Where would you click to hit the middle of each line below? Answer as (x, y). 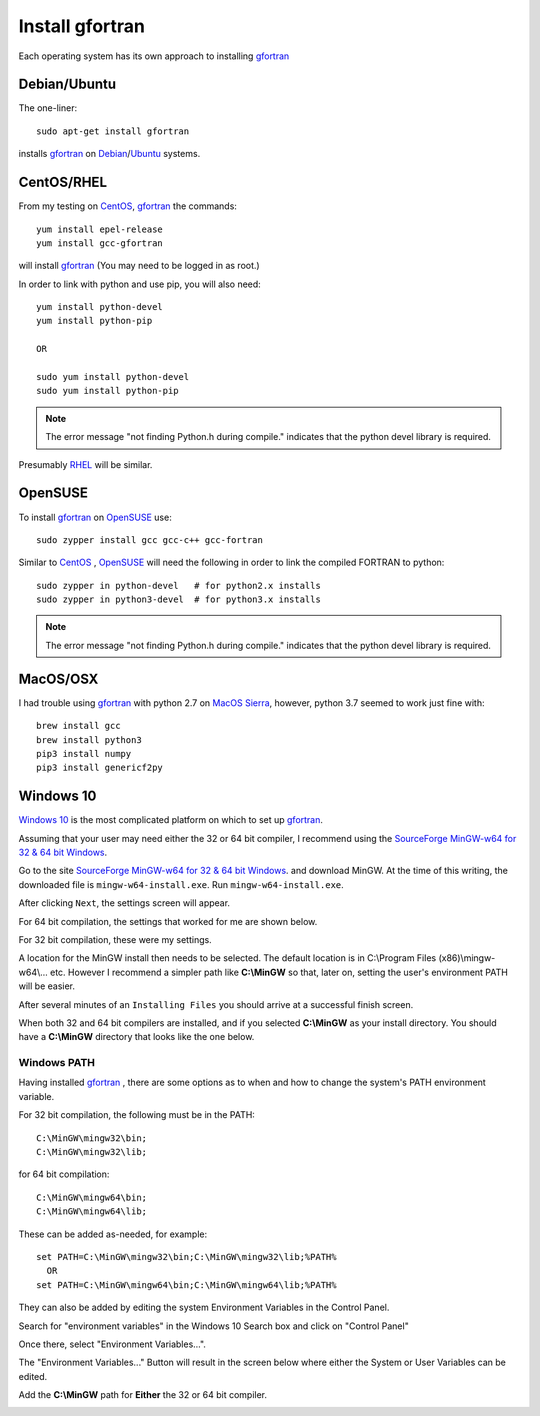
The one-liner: (48, 108)
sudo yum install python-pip (107, 391)
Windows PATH (56, 1063)
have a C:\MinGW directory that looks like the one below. (136, 1037)
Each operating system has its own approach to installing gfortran (154, 56)
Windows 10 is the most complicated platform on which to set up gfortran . (171, 820)
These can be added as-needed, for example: (113, 1234)
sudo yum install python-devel (113, 377)
